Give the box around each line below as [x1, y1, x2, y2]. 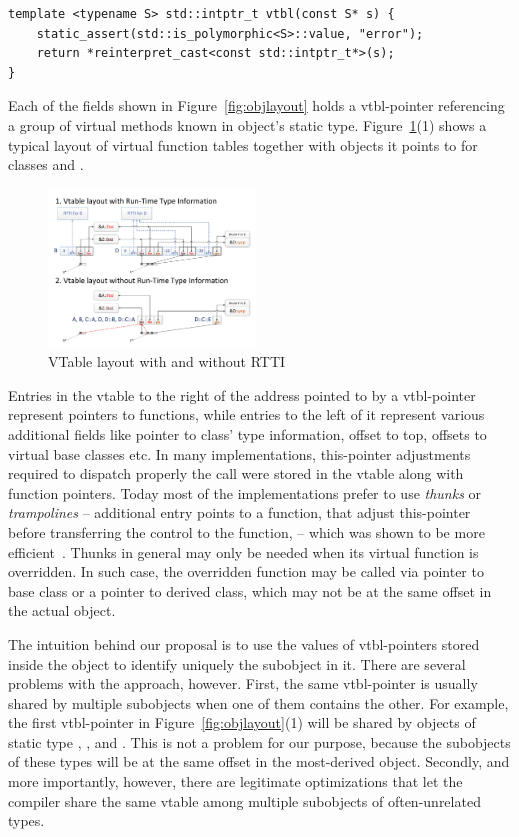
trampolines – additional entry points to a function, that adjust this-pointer [8, 502, 471, 523]
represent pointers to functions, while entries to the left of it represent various [8, 404, 485, 425]
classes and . [8, 154, 84, 175]
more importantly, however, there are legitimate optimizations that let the [8, 771, 463, 792]
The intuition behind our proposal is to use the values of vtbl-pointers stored [8, 633, 480, 654]
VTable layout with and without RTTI [48, 351, 286, 372]
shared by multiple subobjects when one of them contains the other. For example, [8, 692, 509, 713]
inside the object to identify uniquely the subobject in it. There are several [8, 653, 466, 674]
